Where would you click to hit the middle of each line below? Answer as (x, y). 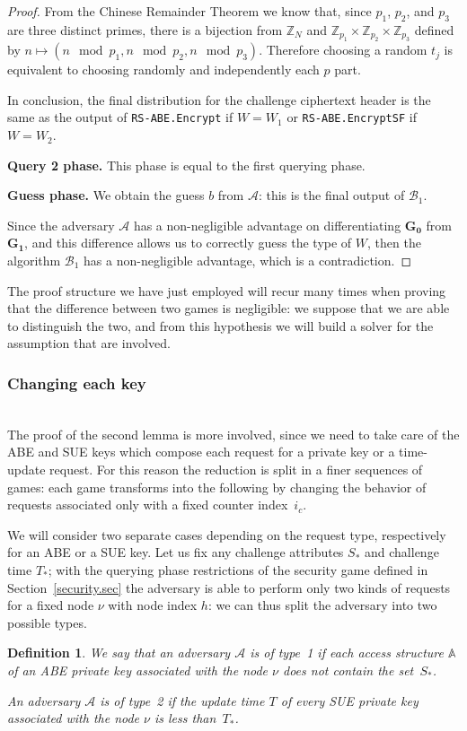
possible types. (47, 622)
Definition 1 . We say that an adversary (119, 653)
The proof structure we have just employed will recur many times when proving (227, 290)
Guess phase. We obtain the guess (106, 195)
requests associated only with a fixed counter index (148, 505)
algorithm (34, 261)
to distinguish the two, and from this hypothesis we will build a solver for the (220, 325)
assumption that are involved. (89, 343)
